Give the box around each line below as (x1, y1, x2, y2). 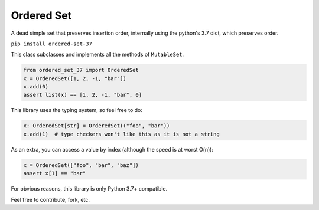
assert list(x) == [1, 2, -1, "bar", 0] (23, 91, 142, 99)
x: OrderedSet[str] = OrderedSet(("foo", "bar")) (23, 123, 170, 129)
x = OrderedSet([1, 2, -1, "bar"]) (23, 75, 126, 82)
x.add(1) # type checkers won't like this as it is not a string (23, 130, 220, 137)
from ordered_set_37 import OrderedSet (23, 67, 139, 74)
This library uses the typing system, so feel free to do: (11, 107, 143, 114)
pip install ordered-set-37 (11, 40, 93, 47)
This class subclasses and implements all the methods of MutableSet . (11, 51, 184, 58)
